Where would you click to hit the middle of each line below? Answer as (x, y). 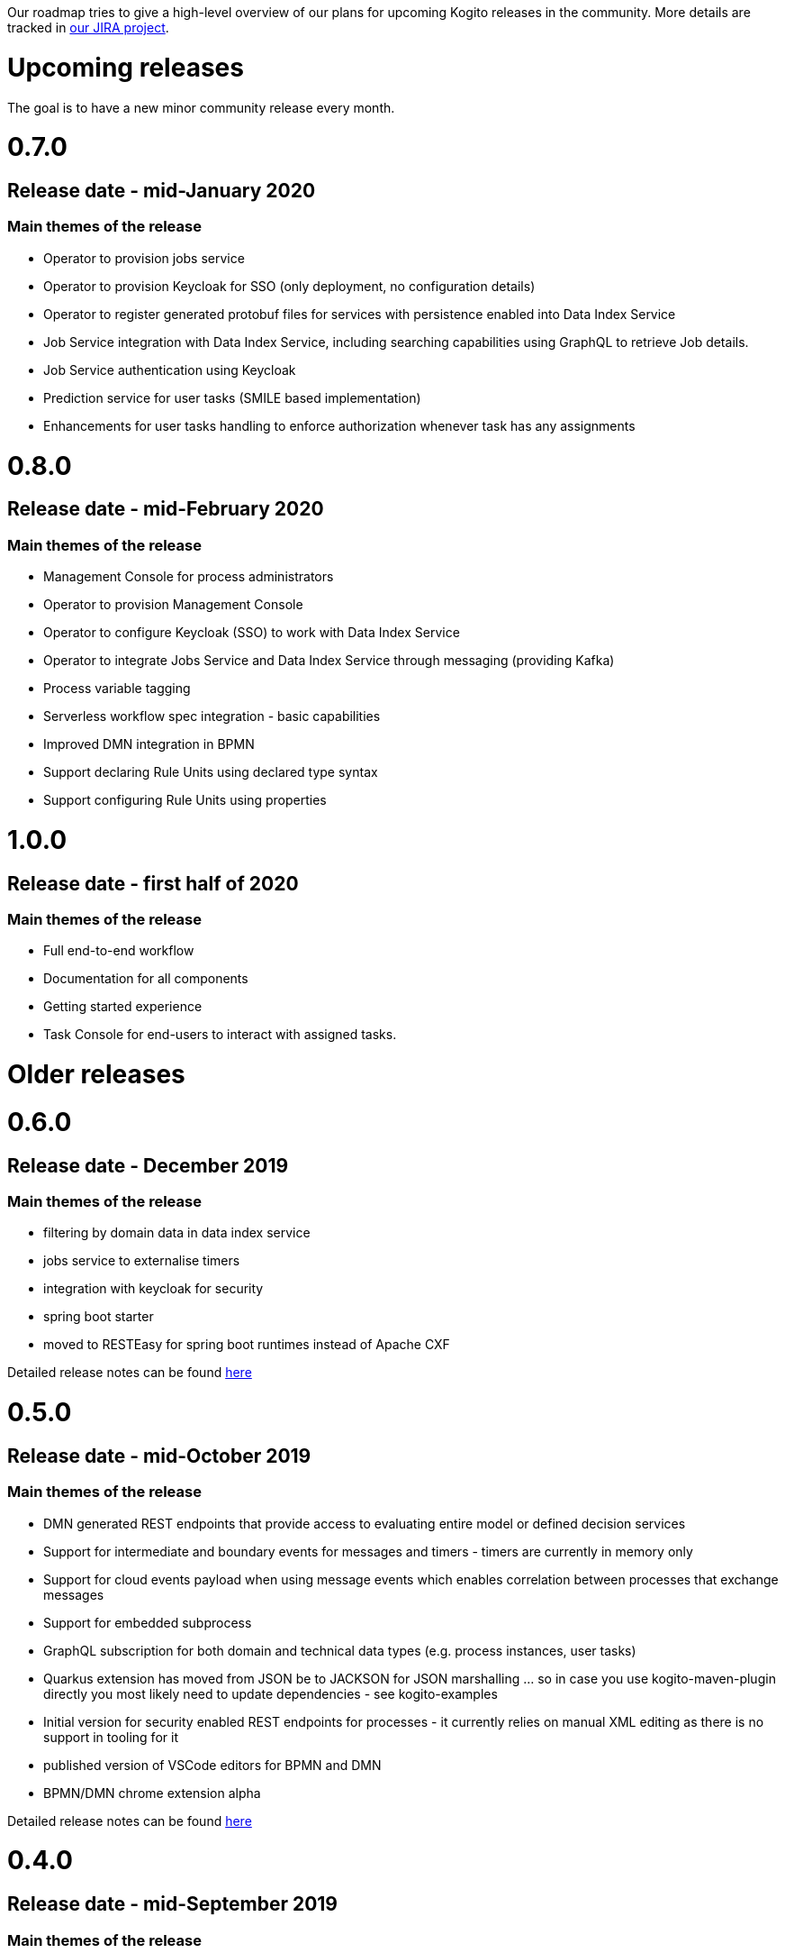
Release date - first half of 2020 (153, 883)
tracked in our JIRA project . (88, 27)
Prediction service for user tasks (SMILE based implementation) (232, 397)
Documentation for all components (146, 979)
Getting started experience (123, 1007)
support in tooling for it (111, 1737)
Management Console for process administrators (189, 577)
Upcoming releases (126, 67)
